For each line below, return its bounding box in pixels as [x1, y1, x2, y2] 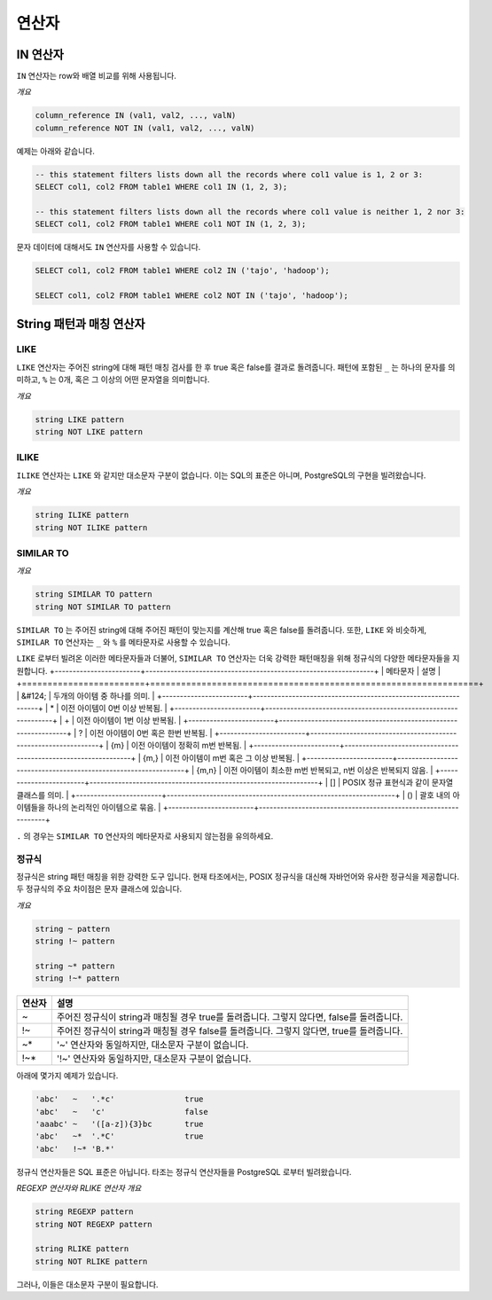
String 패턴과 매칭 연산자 [16, 316, 145, 332]
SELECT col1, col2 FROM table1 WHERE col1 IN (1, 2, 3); [35, 182, 288, 192]
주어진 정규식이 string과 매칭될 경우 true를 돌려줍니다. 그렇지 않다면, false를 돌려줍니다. [56, 1011, 403, 1023]
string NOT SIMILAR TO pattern [35, 601, 172, 612]
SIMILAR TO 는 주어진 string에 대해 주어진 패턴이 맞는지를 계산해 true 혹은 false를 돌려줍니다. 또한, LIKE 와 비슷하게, [16, 624, 427, 635]
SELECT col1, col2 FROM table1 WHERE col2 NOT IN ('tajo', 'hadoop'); [35, 291, 349, 301]
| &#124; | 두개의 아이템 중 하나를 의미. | [16, 690, 155, 701]
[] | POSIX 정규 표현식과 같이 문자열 [329, 777, 454, 788]
